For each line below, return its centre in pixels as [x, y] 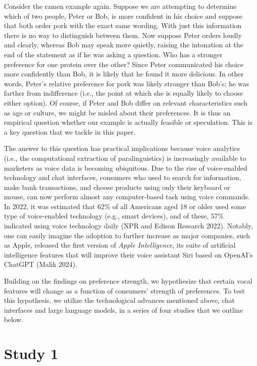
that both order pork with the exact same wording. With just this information [123, 25]
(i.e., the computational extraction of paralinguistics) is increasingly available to [125, 158]
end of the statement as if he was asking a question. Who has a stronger [113, 54]
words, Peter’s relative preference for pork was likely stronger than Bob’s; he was [127, 83]
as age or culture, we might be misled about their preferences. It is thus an [117, 112]
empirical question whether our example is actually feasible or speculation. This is [128, 122]
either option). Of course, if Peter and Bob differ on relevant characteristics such [126, 102]
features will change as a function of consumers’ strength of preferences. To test [125, 290]
